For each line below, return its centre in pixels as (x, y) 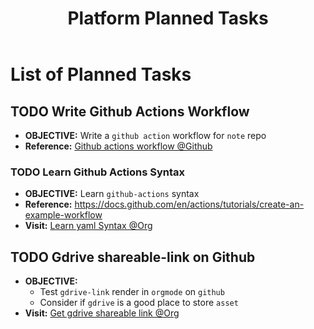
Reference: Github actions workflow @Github (118, 146)
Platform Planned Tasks (168, 18)
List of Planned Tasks (101, 74)
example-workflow (63, 215)
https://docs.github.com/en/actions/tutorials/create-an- (189, 204)
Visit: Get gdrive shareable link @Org (102, 313)
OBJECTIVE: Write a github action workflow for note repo (145, 135)
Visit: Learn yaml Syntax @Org (88, 226)
